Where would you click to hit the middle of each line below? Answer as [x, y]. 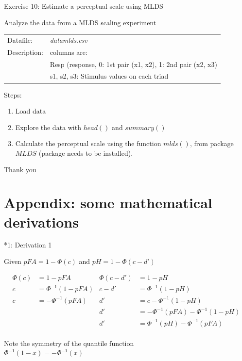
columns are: [69, 52]
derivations [41, 222]
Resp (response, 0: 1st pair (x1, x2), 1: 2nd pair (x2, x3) [133, 64]
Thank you [20, 169]
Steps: [13, 94]
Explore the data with [48, 127]
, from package [212, 143]
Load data [31, 111]
